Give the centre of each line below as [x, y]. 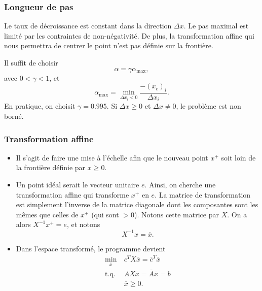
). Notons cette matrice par [177, 214]
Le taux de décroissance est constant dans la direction [88, 26]
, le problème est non [209, 106]
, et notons [83, 224]
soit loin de [238, 157]
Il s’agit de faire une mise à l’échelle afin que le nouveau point [112, 157]
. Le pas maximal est [216, 26]
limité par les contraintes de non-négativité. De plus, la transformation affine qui [129, 35]
